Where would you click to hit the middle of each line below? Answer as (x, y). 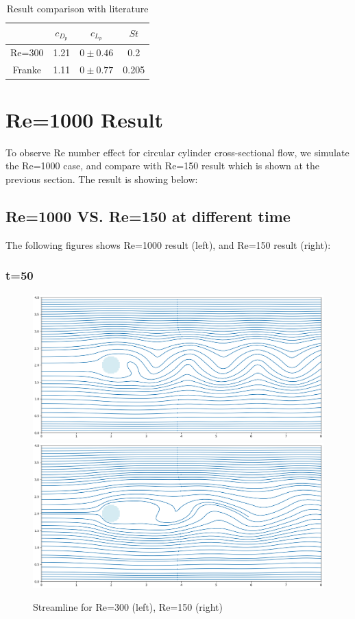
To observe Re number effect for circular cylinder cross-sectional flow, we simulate (177, 152)
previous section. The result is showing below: (102, 179)
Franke (27, 69)
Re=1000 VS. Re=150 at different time (148, 216)
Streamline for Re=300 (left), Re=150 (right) (128, 607)
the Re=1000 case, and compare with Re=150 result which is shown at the (163, 166)
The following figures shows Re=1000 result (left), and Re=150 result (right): (168, 244)
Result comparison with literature (77, 8)
